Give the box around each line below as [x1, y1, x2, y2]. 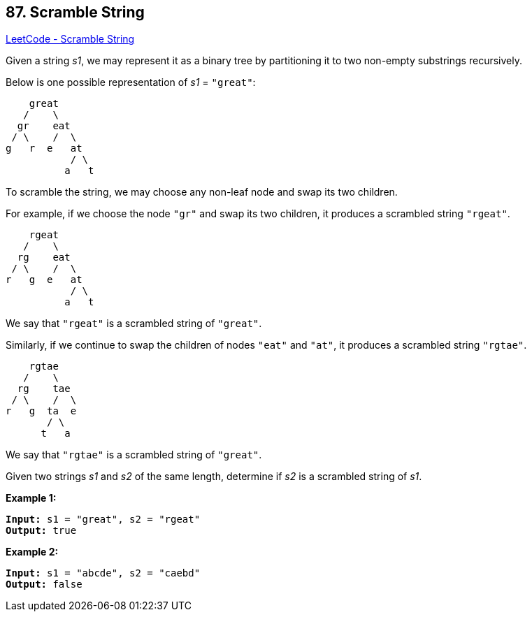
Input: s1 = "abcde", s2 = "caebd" [6, 567, 201, 579]
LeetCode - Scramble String [6, 33, 135, 45]
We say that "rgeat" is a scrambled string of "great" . [6, 317, 262, 330]
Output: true [6, 525, 77, 537]
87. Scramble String [6, 3, 145, 21]
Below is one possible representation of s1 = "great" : [6, 76, 256, 89]
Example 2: [6, 546, 59, 558]
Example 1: [6, 492, 57, 505]
